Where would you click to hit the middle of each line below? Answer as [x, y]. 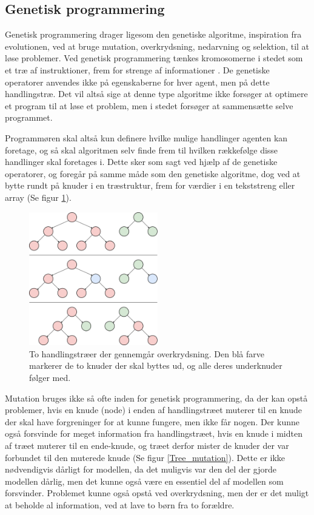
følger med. [50, 378]
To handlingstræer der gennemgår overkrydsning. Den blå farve [147, 353]
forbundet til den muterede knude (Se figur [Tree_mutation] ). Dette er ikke [145, 457]
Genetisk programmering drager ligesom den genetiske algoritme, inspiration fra [153, 34]
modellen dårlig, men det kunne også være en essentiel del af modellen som [144, 481]
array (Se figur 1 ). [38, 197]
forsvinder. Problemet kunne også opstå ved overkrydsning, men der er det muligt [157, 493]
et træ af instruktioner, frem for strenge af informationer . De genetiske [137, 69]
